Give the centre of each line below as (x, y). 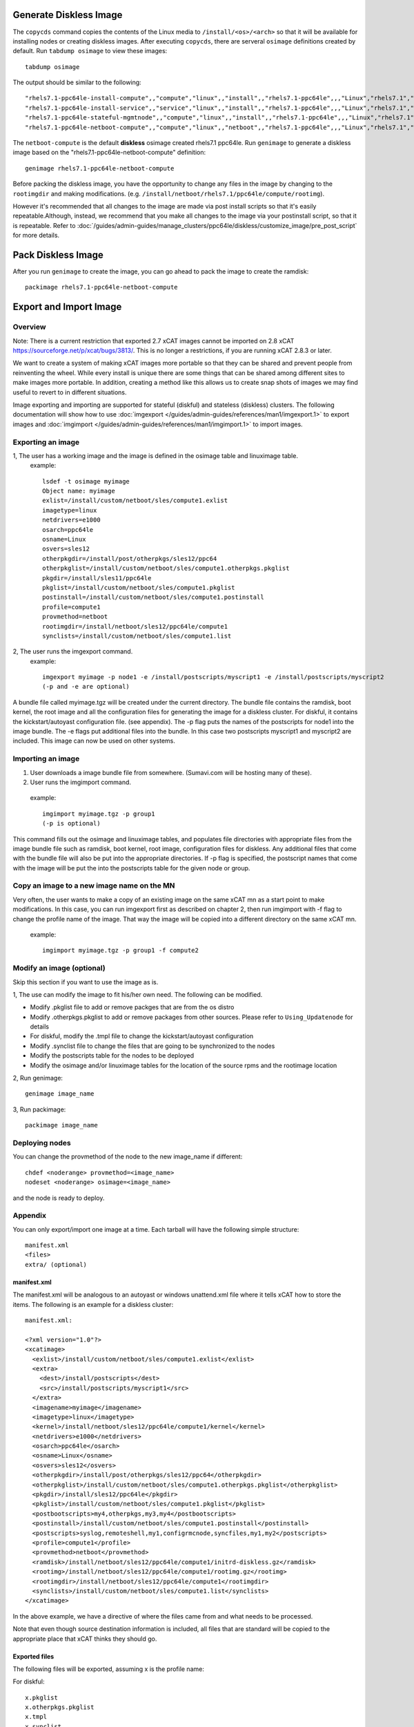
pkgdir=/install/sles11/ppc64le (97, 578)
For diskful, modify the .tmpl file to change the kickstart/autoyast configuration (142, 1036)
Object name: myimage (79, 491)
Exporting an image (46, 442)
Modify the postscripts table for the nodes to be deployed (112, 1056)
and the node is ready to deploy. (59, 1198)
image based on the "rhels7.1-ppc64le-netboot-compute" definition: (109, 153)
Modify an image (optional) (59, 969)
